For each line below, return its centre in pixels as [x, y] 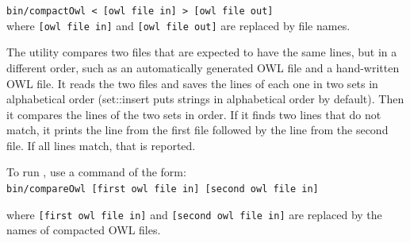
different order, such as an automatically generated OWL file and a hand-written [203, 67]
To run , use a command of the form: [96, 172]
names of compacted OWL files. [84, 230]
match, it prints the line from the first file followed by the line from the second [197, 130]
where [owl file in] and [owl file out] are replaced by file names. [178, 25]
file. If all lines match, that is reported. [101, 145]
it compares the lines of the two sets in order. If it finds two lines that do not [194, 114]
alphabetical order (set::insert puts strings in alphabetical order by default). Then [205, 99]
